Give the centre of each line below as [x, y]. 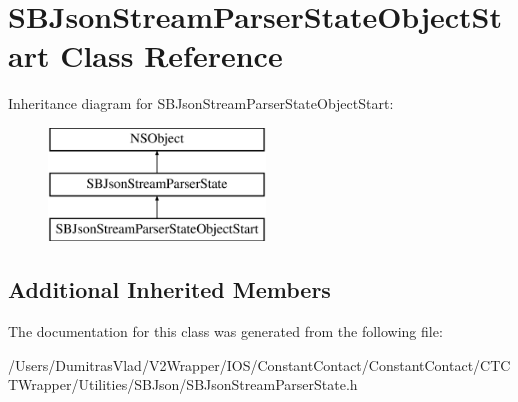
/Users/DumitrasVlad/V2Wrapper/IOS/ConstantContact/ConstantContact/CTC [259, 364]
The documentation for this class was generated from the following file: [225, 331]
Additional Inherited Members [169, 289]
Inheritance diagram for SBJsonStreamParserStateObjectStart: [201, 103]
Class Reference [171, 55]
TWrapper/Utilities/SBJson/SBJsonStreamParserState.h [183, 384]
